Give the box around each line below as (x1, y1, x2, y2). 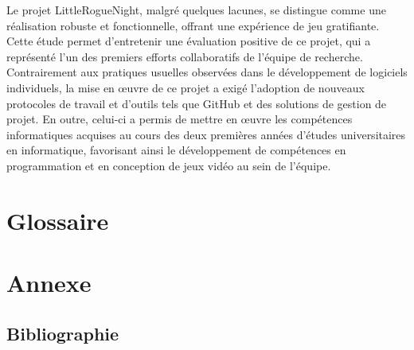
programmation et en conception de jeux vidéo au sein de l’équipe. (6, 157, 331, 173)
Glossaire (6, 204, 109, 236)
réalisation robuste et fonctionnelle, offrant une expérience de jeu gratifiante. (6, 17, 380, 33)
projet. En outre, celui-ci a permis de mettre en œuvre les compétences (6, 111, 353, 127)
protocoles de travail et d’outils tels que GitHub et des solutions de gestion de (6, 95, 387, 111)
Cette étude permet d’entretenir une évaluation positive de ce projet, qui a (6, 33, 371, 49)
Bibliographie (6, 321, 119, 345)
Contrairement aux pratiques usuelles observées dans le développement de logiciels (6, 64, 408, 80)
